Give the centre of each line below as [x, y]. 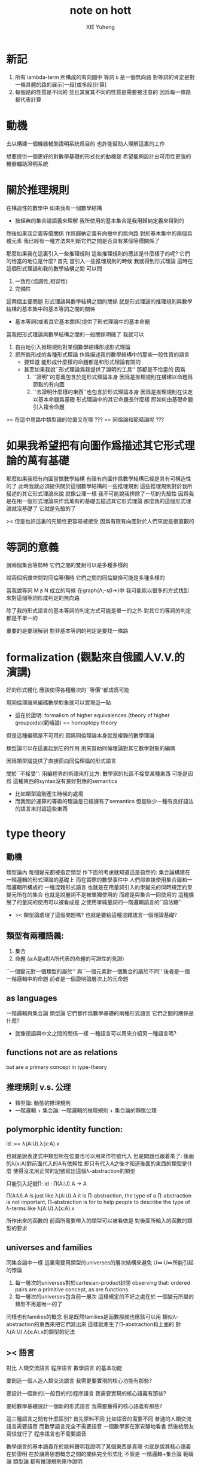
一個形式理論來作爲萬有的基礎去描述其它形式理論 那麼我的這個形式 [104, 501]
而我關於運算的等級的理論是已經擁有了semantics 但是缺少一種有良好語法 [104, 801]
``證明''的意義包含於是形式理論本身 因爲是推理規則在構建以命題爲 [113, 377]
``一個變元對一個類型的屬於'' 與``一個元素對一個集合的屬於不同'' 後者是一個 [98, 971]
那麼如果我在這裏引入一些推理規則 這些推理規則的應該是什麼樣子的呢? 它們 [98, 253]
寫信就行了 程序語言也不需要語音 [46, 1434]
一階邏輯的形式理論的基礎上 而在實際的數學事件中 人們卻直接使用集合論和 [97, 880]
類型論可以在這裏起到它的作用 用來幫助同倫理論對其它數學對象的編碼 [91, 748]
